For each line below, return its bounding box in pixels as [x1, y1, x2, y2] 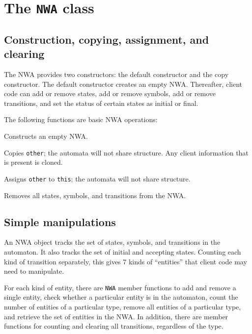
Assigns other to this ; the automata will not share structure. [4, 173, 191, 183]
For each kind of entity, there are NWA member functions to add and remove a [4, 282, 236, 292]
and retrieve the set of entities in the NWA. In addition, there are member [4, 311, 228, 321]
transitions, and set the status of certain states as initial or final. [4, 98, 198, 108]
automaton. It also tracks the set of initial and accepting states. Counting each [4, 246, 241, 257]
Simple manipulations [4, 214, 116, 229]
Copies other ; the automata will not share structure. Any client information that [4, 147, 249, 157]
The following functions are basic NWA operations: [4, 114, 158, 125]
